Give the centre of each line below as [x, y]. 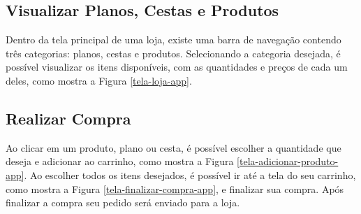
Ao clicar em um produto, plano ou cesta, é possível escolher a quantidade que [174, 147]
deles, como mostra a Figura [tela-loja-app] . [99, 80]
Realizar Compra [68, 118]
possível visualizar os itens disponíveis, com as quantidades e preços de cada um [177, 67]
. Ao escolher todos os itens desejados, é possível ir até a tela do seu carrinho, [190, 174]
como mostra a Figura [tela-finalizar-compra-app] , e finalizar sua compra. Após [175, 188]
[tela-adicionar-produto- [288, 161]
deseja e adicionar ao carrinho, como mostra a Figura [120, 161]
